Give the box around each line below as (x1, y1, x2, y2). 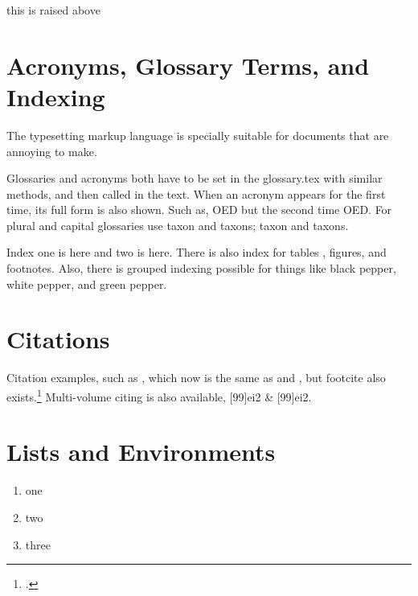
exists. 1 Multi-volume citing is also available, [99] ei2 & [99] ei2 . (6, 385, 312, 405)
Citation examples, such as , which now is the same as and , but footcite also (6, 369, 386, 386)
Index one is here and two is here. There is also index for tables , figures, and (6, 244, 387, 261)
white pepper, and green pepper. (6, 275, 167, 292)
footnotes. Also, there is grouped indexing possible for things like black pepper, (6, 260, 396, 277)
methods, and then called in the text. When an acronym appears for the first (6, 185, 386, 202)
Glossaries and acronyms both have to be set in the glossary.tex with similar (6, 170, 383, 187)
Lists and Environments (6, 435, 276, 468)
